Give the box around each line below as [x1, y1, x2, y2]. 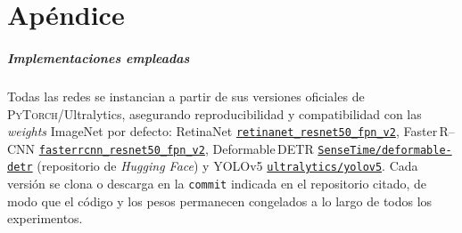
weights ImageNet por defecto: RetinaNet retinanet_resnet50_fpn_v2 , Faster [7, 122, 438, 141]
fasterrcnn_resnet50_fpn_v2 [38, 143, 205, 157]
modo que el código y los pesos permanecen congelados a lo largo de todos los [7, 191, 433, 210]
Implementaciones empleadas [7, 48, 190, 67]
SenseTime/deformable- [318, 143, 452, 157]
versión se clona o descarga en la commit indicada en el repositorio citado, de [7, 174, 426, 193]
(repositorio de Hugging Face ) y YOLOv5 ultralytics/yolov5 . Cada [37, 157, 418, 175]
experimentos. [7, 209, 83, 228]
